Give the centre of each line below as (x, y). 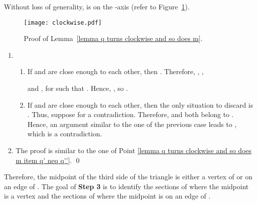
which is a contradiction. (65, 134)
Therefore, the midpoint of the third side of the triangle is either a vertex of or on (128, 177)
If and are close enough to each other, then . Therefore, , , (116, 71)
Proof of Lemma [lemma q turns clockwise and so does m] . (113, 38)
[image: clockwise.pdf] (63, 22)
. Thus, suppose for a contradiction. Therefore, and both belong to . (130, 114)
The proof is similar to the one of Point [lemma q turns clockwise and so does (133, 150)
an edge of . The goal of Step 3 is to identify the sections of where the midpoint (126, 186)
